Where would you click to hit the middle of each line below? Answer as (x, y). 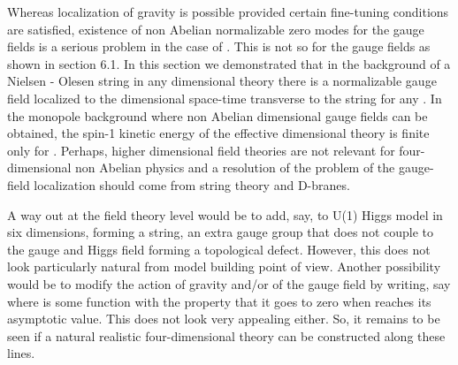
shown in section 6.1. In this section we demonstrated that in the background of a (229, 63)
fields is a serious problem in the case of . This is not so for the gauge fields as (219, 46)
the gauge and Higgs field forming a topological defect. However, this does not (219, 249)
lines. (21, 353)
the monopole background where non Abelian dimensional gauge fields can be (218, 115)
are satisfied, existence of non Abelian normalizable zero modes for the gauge (216, 29)
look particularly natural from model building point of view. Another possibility (224, 266)
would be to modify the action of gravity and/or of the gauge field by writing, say (229, 283)
